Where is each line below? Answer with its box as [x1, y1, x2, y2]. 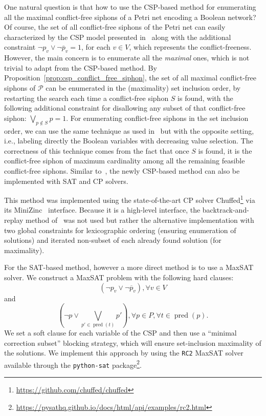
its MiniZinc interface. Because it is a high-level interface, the [4, 204, 201, 215]
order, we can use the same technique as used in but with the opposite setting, [4, 125, 254, 136]
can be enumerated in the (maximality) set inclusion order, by [46, 82, 241, 93]
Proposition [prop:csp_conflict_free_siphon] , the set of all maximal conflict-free [4, 72, 257, 83]
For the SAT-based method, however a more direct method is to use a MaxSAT [4, 262, 254, 273]
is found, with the [178, 92, 233, 103]
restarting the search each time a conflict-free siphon [4, 92, 169, 103]
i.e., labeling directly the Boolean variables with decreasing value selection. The [4, 135, 253, 146]
